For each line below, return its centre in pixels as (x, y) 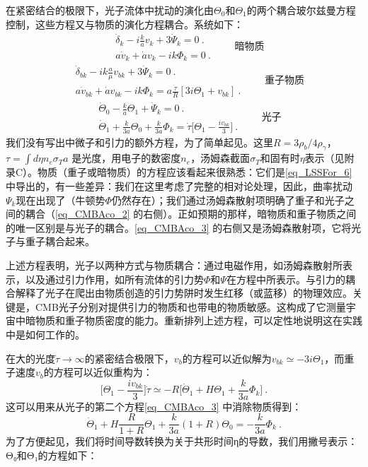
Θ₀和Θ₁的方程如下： (52, 455)
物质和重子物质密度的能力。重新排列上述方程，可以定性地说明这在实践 (199, 320)
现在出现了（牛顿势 (61, 200)
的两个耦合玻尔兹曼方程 (301, 10)
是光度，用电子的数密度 (126, 158)
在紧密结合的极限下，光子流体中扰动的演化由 (110, 10)
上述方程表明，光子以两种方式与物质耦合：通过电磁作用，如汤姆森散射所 (174, 265)
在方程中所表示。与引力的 (286, 279)
